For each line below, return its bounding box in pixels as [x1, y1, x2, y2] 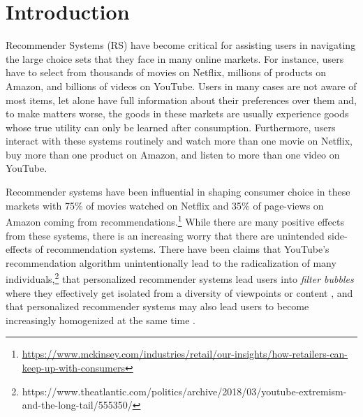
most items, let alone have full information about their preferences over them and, [6, 92, 357, 107]
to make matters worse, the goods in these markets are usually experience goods [6, 106, 349, 121]
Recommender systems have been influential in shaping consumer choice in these [6, 184, 350, 199]
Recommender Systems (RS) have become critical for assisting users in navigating [6, 38, 356, 52]
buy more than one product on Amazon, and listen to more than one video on [6, 147, 340, 161]
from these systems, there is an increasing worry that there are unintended [6, 228, 325, 242]
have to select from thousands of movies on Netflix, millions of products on [6, 65, 327, 80]
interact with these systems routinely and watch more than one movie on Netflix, [6, 133, 353, 148]
